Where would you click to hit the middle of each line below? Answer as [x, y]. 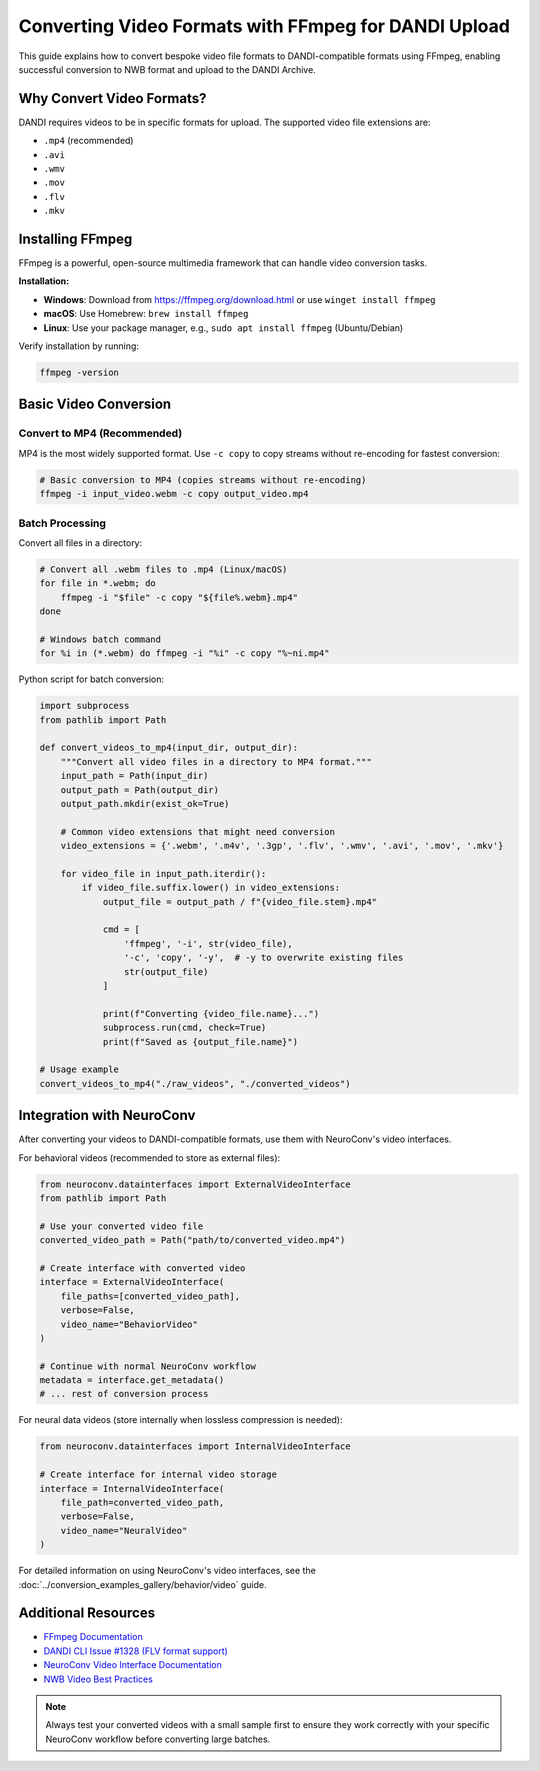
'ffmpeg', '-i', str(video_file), [208, 943]
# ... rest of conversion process [124, 1394]
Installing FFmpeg [75, 239]
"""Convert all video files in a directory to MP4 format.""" [216, 761]
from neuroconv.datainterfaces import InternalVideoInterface [195, 1446]
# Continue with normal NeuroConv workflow [148, 1366]
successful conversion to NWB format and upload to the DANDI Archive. [167, 69]
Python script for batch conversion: [91, 679]
